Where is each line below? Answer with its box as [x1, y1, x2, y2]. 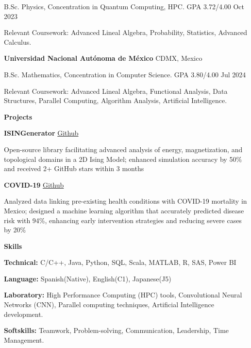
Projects [4, 111, 33, 122]
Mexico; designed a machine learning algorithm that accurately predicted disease [4, 205, 244, 215]
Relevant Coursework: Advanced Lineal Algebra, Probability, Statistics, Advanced [4, 27, 248, 37]
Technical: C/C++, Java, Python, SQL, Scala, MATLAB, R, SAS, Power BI [4, 257, 236, 267]
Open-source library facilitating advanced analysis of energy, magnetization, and [4, 144, 243, 154]
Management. [4, 334, 44, 345]
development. [4, 309, 43, 319]
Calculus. [4, 36, 32, 47]
